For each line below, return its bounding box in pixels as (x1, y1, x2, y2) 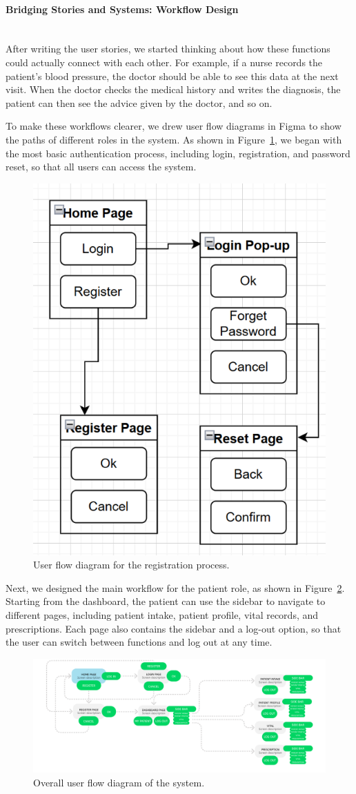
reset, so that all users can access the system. (6, 159, 197, 174)
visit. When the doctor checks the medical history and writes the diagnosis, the (6, 82, 341, 97)
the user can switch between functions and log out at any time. (6, 635, 273, 649)
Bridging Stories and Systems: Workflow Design (6, 1, 239, 16)
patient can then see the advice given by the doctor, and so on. (6, 95, 273, 110)
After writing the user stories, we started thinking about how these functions (6, 41, 330, 56)
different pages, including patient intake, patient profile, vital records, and (6, 608, 319, 622)
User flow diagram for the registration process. (33, 557, 230, 572)
